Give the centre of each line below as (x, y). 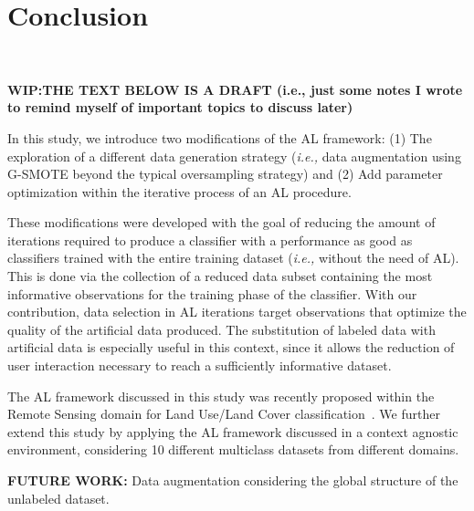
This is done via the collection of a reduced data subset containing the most (220, 276)
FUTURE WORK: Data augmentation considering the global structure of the (233, 480)
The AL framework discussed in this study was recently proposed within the (221, 396)
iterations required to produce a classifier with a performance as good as (210, 240)
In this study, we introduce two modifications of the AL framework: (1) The (220, 137)
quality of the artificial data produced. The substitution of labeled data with (221, 329)
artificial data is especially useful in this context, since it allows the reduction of (231, 347)
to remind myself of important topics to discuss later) (180, 107)
